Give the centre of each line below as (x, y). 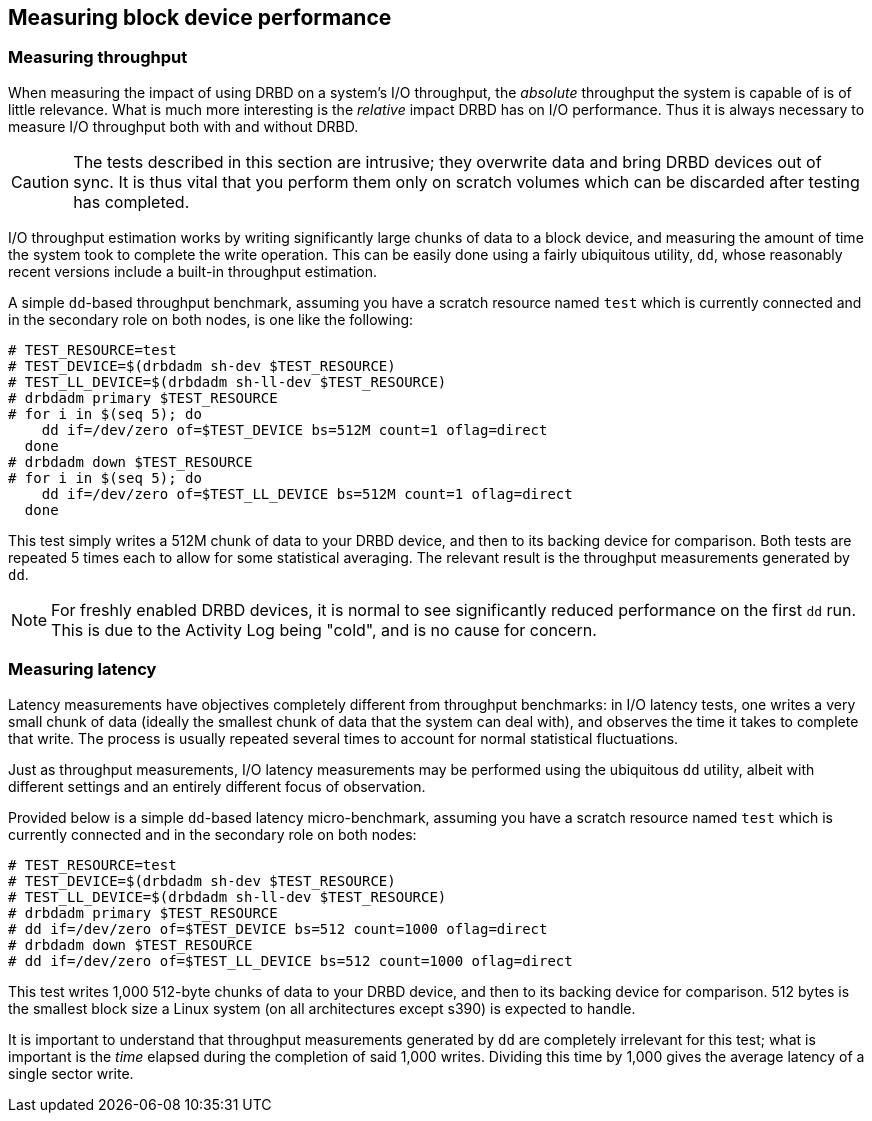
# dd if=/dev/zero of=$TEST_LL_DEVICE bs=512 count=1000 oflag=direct (290, 960)
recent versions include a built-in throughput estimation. (193, 271)
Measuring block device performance (200, 17)
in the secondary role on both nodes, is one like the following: (211, 319)
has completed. (131, 201)
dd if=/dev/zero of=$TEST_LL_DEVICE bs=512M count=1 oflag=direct (307, 493)
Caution (40, 181)
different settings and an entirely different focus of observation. (217, 786)
